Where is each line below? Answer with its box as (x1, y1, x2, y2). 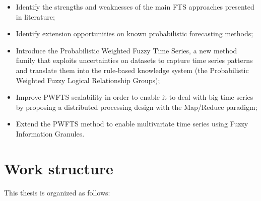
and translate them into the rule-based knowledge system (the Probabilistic (16, 64, 249, 75)
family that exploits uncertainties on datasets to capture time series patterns (16, 55, 253, 65)
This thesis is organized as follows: (4, 187, 110, 197)
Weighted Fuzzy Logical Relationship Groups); (16, 75, 160, 85)
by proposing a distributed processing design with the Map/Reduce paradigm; (16, 101, 257, 112)
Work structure (4, 158, 113, 178)
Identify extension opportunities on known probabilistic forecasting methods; (16, 28, 253, 39)
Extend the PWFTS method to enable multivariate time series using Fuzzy (16, 118, 248, 129)
